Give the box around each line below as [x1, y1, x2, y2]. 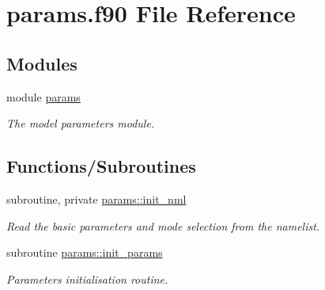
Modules [6, 51, 77, 75]
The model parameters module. [6, 115, 155, 132]
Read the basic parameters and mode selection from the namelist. [6, 217, 320, 234]
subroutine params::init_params [6, 244, 163, 261]
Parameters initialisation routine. [6, 270, 168, 287]
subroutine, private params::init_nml [6, 190, 187, 207]
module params [6, 88, 81, 105]
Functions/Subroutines [6, 154, 196, 178]
